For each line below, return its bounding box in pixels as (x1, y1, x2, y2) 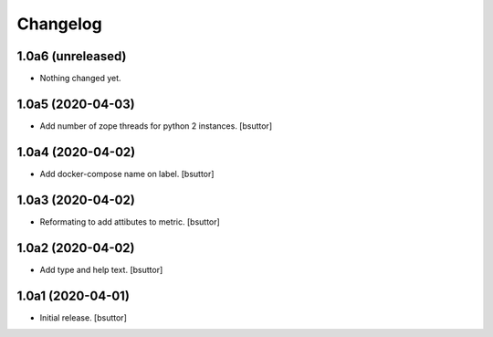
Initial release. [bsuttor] (39, 311, 127, 323)
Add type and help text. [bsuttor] (39, 264, 163, 275)
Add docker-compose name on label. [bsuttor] (39, 168, 215, 179)
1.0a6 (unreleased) (16, 48, 127, 64)
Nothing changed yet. (39, 73, 122, 84)
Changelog (16, 14, 102, 34)
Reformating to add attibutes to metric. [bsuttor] (39, 216, 221, 227)
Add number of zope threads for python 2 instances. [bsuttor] (39, 120, 273, 132)
